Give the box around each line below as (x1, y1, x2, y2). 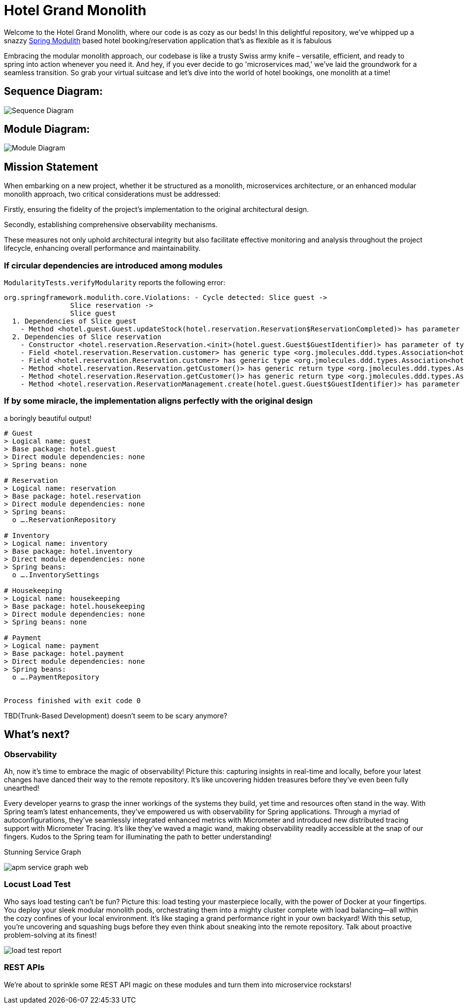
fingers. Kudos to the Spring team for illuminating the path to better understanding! (4, 832, 272, 841)
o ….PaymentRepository (12, 673, 99, 681)
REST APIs (4, 962, 45, 973)
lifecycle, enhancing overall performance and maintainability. (4, 244, 201, 253)
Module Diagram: (4, 123, 90, 136)
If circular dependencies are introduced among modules (4, 260, 223, 270)
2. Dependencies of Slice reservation (12, 333, 162, 341)
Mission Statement (4, 160, 98, 173)
